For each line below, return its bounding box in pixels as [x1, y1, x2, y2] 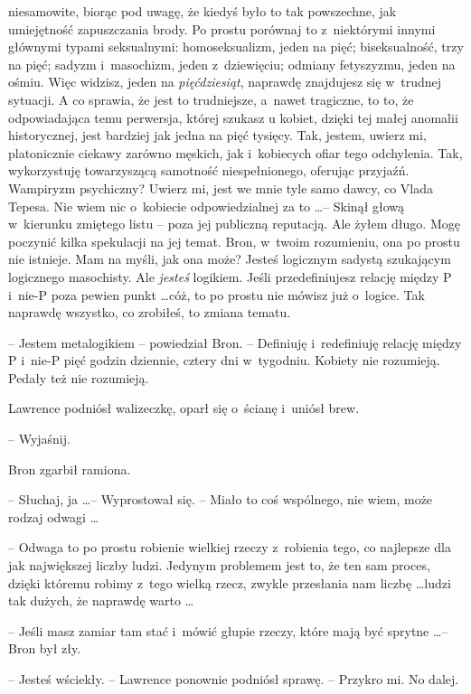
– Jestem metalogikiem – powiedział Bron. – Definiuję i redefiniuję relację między [8, 333, 462, 352]
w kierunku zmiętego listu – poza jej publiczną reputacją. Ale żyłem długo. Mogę [8, 214, 460, 233]
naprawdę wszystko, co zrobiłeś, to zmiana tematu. [8, 303, 291, 322]
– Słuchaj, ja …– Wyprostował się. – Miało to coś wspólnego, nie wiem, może [8, 490, 433, 509]
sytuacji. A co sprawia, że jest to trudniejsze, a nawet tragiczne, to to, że [8, 89, 414, 108]
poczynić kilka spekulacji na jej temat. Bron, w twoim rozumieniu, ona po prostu [8, 231, 460, 250]
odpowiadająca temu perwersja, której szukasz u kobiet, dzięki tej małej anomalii [8, 108, 458, 127]
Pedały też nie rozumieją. [8, 368, 149, 387]
